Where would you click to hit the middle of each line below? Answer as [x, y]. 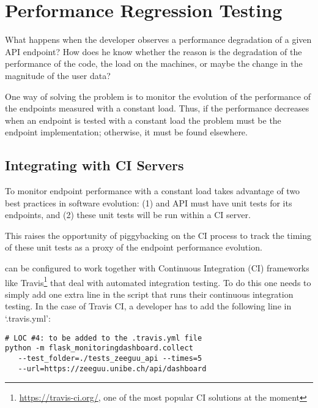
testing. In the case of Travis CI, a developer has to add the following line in [148, 306]
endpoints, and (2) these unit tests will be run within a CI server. [128, 215]
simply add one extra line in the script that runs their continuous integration [149, 294]
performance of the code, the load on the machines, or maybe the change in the [154, 63]
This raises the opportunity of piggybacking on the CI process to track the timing [158, 235]
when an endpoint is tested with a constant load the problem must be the [143, 120]
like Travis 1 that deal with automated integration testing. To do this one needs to [158, 281]
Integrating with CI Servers [94, 165]
